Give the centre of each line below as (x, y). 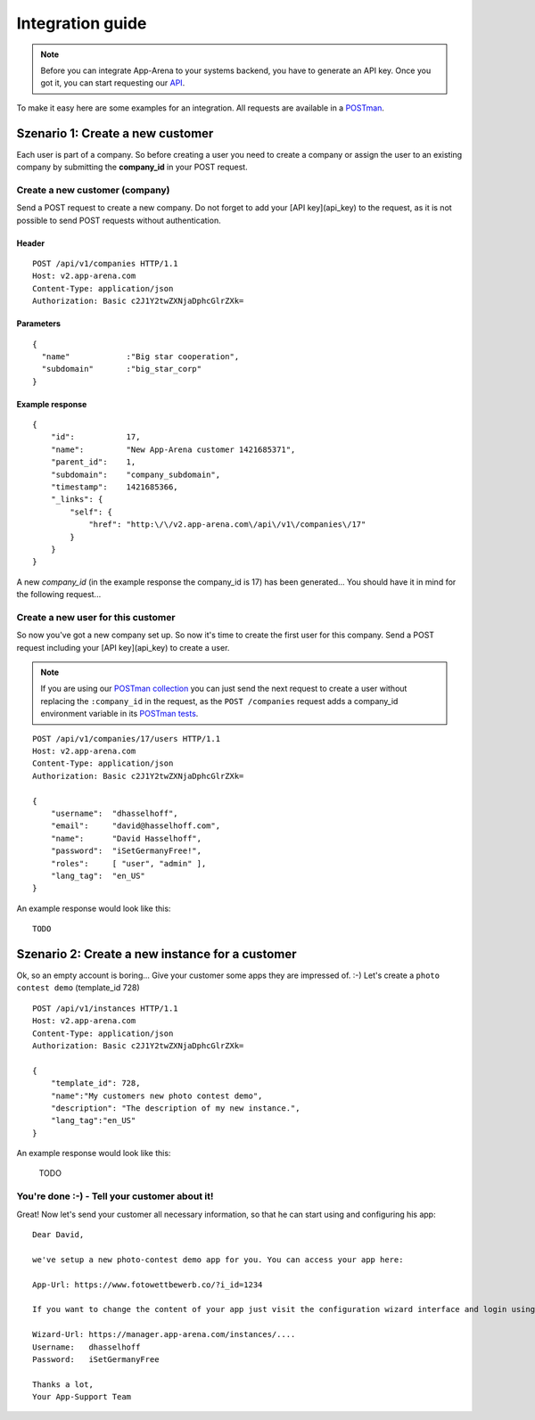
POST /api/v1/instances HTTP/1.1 (105, 1008)
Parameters (39, 324)
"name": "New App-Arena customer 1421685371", (173, 449)
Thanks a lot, (63, 1384)
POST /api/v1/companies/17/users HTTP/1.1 (127, 739)
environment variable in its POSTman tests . (119, 714)
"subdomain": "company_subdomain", (136, 474)
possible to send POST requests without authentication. (119, 220)
